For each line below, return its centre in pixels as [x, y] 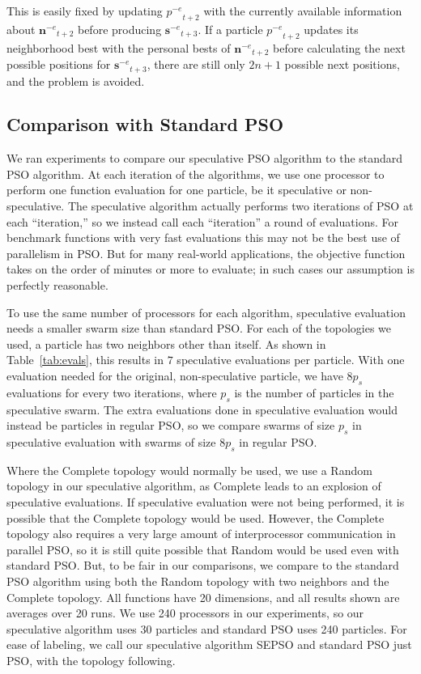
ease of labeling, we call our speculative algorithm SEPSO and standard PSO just [209, 644]
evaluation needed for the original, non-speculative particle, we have [175, 376]
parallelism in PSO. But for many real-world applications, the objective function [206, 253]
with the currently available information [303, 11]
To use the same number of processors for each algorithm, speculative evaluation [206, 312]
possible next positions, [342, 64]
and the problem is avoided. [76, 81]
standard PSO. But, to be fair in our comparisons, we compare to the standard [203, 565]
